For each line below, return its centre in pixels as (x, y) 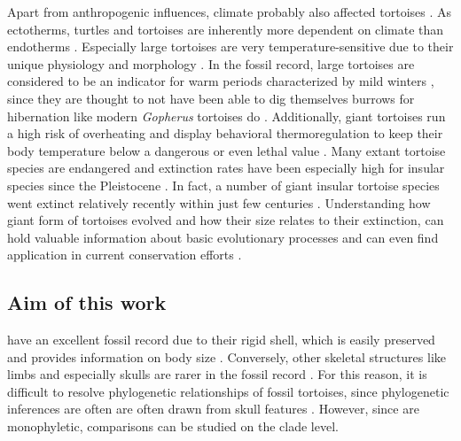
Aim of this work (87, 302)
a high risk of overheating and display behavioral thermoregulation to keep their (225, 133)
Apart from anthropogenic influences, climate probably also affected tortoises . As (230, 12)
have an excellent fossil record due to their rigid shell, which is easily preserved (221, 340)
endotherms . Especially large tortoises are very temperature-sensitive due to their (230, 46)
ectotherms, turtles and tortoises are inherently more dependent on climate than (226, 29)
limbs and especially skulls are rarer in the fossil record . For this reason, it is (217, 374)
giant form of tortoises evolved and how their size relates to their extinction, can (226, 220)
